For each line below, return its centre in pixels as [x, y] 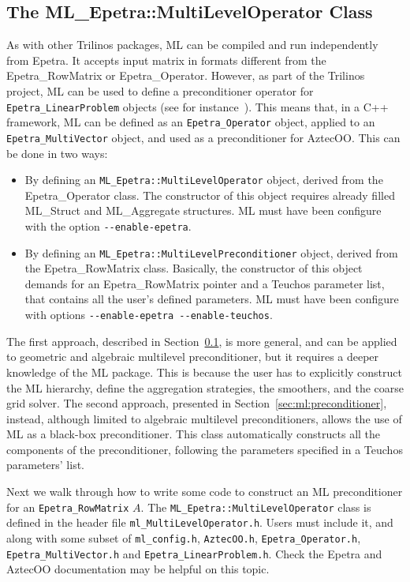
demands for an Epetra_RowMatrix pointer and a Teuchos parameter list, [205, 283]
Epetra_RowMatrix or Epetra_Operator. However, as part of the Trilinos [186, 75]
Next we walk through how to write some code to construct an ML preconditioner [205, 492]
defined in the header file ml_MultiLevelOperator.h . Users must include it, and [200, 522]
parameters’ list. [46, 465]
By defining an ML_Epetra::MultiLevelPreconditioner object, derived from [211, 252]
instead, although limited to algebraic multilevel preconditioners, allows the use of [204, 418]
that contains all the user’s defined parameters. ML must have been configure [212, 299]
